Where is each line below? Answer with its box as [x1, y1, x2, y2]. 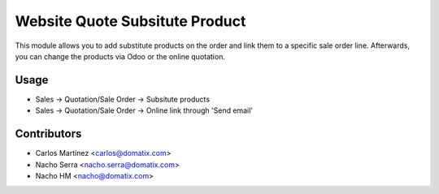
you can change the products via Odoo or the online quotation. [15, 51, 225, 61]
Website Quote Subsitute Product [15, 12, 246, 30]
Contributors [15, 127, 82, 141]
